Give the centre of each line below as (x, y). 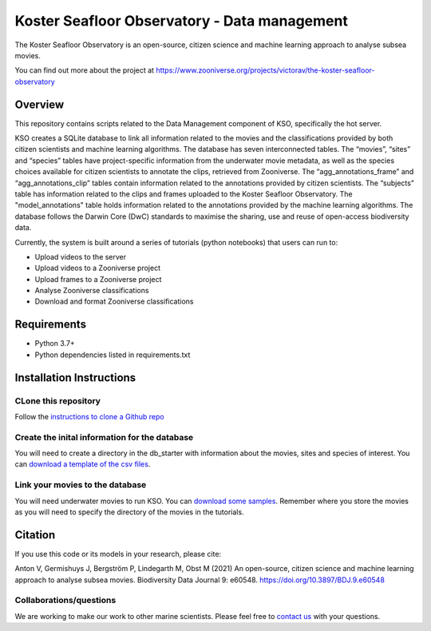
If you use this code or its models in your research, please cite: (118, 554)
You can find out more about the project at (85, 70)
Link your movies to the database (81, 485)
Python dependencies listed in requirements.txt (113, 355)
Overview (40, 104)
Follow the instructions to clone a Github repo (89, 416)
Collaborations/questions (65, 601)
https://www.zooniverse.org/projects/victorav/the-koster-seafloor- (265, 70)
